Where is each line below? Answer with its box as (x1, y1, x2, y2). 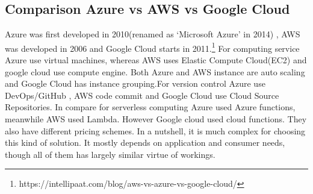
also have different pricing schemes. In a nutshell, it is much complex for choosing (5, 124, 306, 137)
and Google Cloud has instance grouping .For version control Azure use (5, 77, 265, 90)
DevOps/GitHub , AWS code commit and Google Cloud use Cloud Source (5, 89, 279, 101)
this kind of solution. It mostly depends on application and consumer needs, (5, 136, 285, 149)
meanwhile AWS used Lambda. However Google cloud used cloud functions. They (5, 113, 307, 125)
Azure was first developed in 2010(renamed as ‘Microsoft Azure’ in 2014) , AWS (5, 28, 300, 40)
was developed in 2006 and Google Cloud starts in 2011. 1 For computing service (5, 40, 300, 54)
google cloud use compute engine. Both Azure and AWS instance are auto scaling (5, 65, 305, 78)
